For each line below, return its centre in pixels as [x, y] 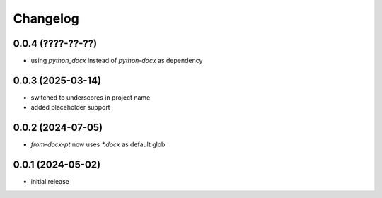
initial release [50, 182]
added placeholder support [70, 107]
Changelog [46, 18]
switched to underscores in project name [91, 97]
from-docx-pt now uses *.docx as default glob [98, 144]
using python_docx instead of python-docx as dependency [117, 61]
